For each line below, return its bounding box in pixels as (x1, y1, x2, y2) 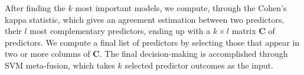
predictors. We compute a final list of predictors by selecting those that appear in (5, 36, 300, 48)
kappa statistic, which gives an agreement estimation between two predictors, (5, 13, 285, 25)
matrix (231, 25, 256, 37)
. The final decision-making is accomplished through (99, 47, 288, 60)
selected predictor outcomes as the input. (125, 59, 273, 71)
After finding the (5, 2, 66, 13)
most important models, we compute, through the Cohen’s (75, 2, 287, 13)
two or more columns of (5, 47, 90, 60)
